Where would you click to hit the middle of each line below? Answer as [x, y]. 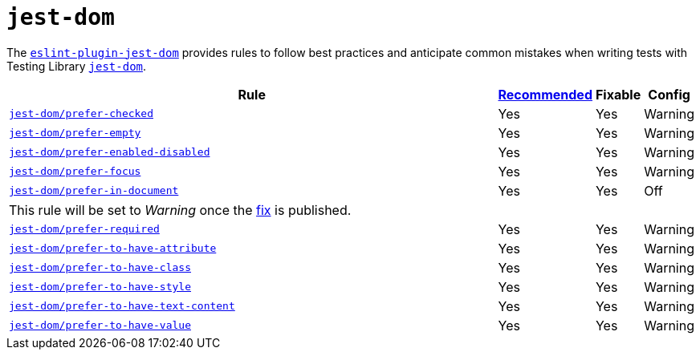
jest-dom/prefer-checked [81, 114]
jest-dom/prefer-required [84, 229]
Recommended [545, 94]
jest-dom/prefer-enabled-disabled [110, 152]
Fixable [618, 94]
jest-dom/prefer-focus [75, 172]
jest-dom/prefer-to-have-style [100, 287]
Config [669, 94]
